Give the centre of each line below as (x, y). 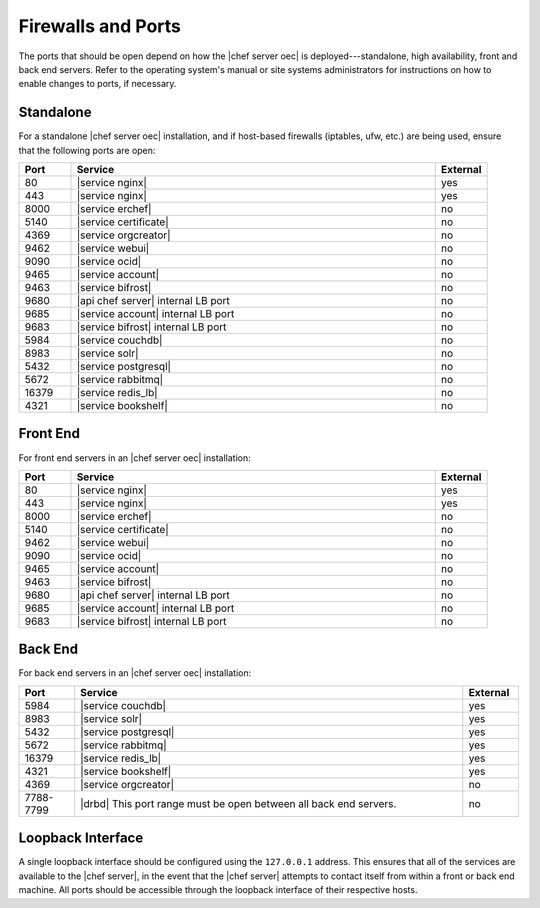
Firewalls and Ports (100, 26)
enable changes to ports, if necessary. (97, 84)
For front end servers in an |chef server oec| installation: (134, 457)
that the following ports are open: (87, 150)
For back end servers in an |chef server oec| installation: (135, 673)
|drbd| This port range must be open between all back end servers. (238, 803)
